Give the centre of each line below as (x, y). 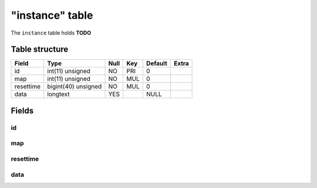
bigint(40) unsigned (75, 87)
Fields (22, 110)
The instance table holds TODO (51, 33)
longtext (58, 94)
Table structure (40, 49)
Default (156, 63)
